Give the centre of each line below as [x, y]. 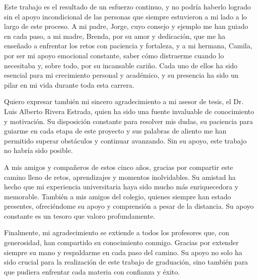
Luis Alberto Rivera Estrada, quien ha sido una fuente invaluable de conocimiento [129, 111]
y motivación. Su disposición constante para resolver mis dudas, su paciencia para [129, 121]
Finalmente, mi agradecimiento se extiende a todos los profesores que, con [117, 232]
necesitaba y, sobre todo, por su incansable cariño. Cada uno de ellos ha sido [121, 65]
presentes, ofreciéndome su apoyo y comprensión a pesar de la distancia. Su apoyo [129, 206]
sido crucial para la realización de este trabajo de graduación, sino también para [126, 262]
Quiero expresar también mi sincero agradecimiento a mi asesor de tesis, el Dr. [124, 101]
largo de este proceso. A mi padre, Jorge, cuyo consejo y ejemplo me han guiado [126, 26]
